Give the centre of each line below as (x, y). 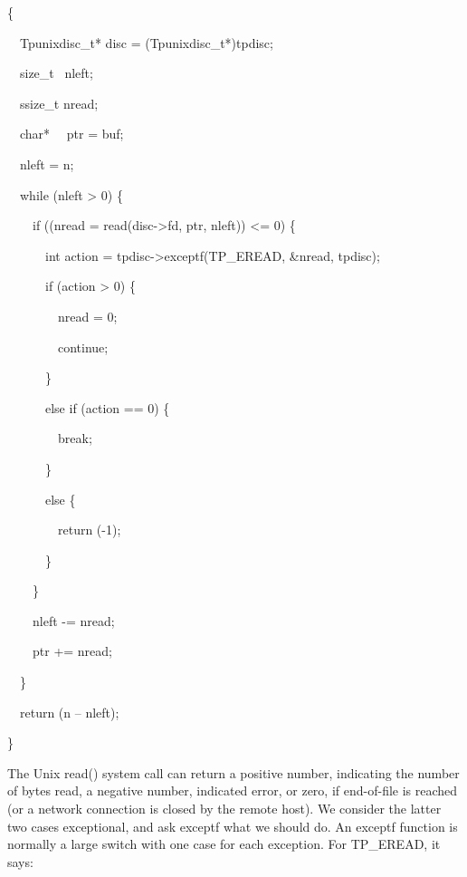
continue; (83, 347)
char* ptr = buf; (71, 134)
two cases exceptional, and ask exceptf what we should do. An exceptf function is (233, 826)
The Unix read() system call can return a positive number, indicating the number (233, 772)
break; (75, 438)
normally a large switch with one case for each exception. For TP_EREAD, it (224, 844)
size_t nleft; (56, 73)
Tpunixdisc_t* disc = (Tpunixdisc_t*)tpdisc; (146, 42)
